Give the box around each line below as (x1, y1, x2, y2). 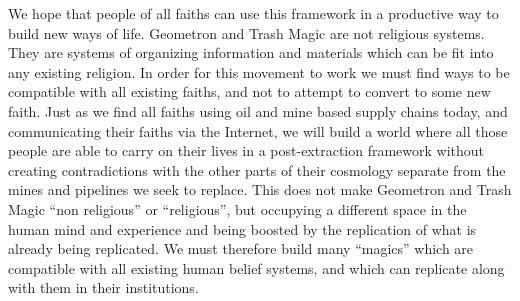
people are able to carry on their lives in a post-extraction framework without (8, 140, 485, 161)
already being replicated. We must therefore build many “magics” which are (8, 238, 474, 259)
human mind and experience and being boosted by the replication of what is (8, 218, 477, 239)
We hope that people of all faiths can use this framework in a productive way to (8, 3, 499, 23)
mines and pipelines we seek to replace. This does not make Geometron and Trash (8, 179, 512, 200)
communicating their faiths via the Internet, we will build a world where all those (8, 120, 508, 141)
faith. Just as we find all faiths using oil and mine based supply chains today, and (8, 100, 508, 121)
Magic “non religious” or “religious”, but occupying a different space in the (8, 198, 467, 219)
